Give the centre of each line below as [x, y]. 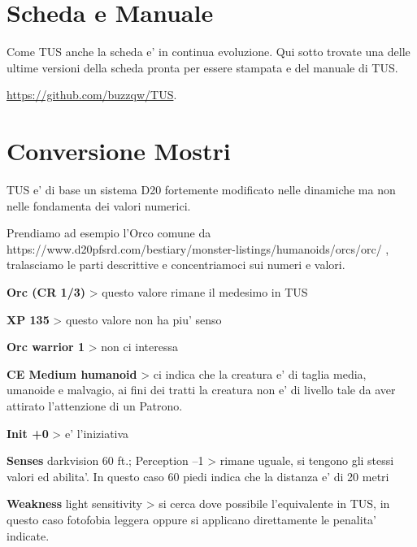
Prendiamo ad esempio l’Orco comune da [109, 233]
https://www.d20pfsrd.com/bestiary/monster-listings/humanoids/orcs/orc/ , [198, 248]
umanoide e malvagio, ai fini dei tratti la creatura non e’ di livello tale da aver [201, 390]
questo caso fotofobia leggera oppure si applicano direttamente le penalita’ [191, 519]
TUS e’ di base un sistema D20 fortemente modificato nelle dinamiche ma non [201, 190]
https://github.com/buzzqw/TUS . [92, 95]
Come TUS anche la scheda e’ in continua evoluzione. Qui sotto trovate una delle [208, 52]
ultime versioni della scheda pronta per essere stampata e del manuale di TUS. [202, 67]
